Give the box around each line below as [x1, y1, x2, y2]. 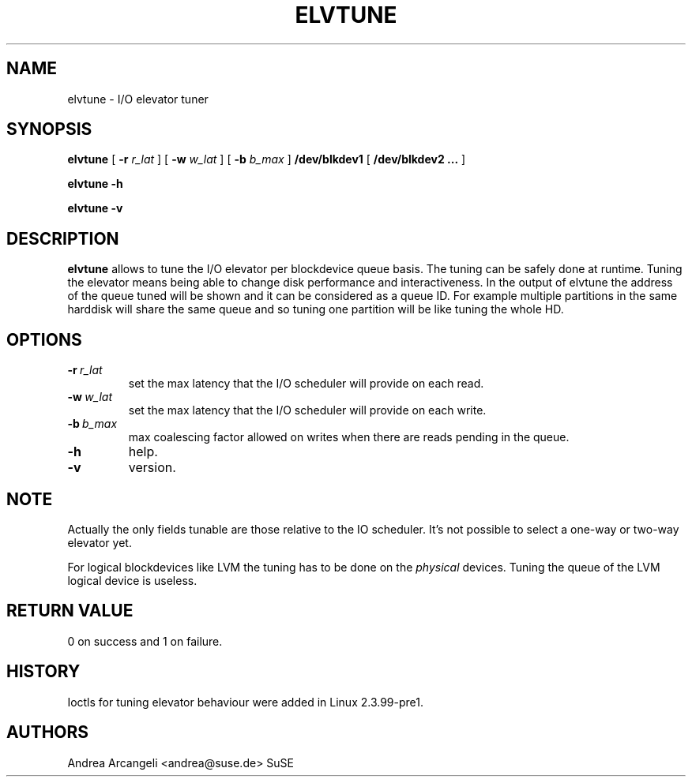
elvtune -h [67, 177, 123, 191]
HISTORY [6, 661, 81, 682]
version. [128, 459, 176, 476]
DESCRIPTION [6, 228, 119, 249]
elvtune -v [67, 201, 123, 215]
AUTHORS [6, 722, 89, 743]
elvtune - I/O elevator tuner [67, 92, 209, 106]
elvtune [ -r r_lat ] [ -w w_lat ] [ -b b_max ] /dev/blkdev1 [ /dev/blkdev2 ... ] [67, 152, 466, 167]
